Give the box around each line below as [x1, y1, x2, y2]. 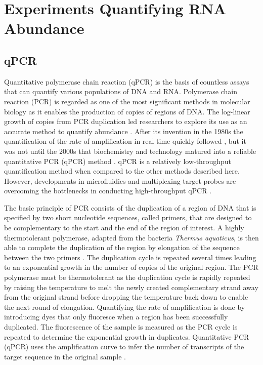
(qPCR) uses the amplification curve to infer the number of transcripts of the [4, 341, 244, 352]
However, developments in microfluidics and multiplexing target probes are [4, 175, 236, 186]
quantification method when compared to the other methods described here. [4, 166, 240, 176]
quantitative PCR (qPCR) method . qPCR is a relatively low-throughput [4, 155, 231, 166]
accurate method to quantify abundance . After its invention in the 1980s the [4, 126, 243, 136]
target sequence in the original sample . [4, 351, 126, 361]
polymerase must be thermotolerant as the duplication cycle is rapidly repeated [4, 272, 250, 282]
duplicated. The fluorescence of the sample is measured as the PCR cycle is [4, 321, 238, 332]
